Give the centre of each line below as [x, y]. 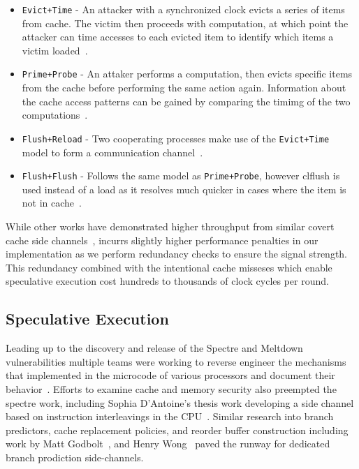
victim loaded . [55, 50]
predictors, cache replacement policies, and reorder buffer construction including [177, 430]
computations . [55, 115]
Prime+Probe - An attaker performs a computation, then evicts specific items [187, 74]
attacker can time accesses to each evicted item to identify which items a [178, 37]
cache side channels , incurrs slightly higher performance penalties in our [162, 240]
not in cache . [52, 203]
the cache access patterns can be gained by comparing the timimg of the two [186, 101]
